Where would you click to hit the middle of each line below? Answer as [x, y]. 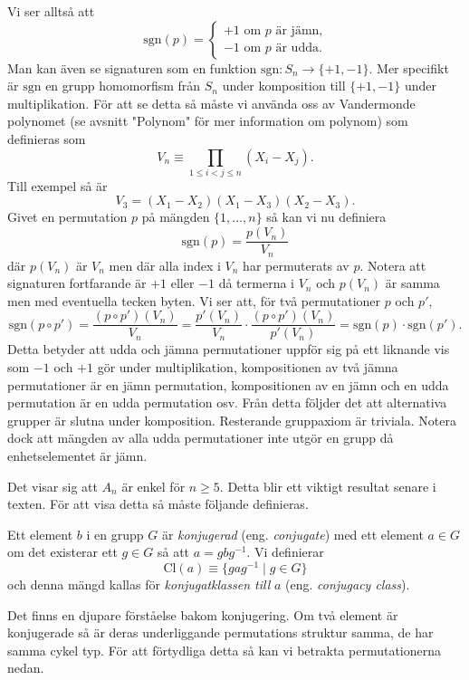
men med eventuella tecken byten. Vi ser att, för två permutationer [194, 300]
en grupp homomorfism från [123, 86]
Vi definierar [289, 552]
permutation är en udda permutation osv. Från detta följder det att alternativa [227, 402]
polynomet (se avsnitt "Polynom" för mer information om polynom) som [208, 121]
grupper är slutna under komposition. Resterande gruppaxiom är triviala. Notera [232, 420]
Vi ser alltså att [51, 11]
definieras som [47, 138]
